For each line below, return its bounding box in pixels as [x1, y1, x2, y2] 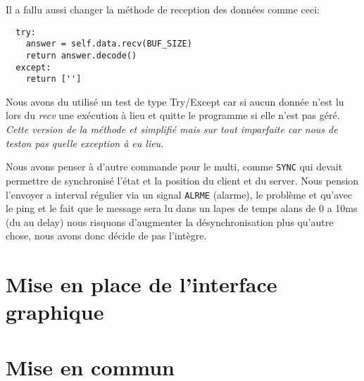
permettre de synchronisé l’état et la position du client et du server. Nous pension [6, 173, 359, 187]
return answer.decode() [25, 50, 137, 61]
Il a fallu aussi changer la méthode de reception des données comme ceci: [6, 2, 320, 16]
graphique [6, 297, 104, 326]
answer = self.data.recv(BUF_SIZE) [25, 39, 192, 49]
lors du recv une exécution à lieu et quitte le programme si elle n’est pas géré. [6, 108, 340, 123]
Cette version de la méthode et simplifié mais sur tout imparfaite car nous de [6, 122, 338, 137]
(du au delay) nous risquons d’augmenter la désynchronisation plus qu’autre [6, 214, 334, 229]
